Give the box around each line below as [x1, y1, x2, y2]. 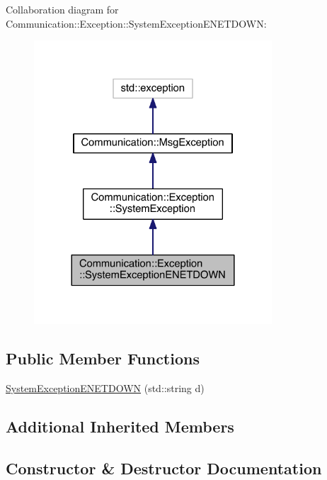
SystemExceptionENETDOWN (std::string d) [6, 380, 205, 395]
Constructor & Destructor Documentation [6, 457, 322, 479]
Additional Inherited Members [6, 415, 234, 437]
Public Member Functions [6, 347, 200, 369]
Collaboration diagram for [6, 2, 119, 16]
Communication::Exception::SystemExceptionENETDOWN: [6, 16, 267, 30]
